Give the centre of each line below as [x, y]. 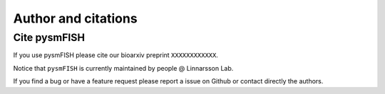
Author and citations [76, 18]
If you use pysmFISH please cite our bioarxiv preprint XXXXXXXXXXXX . [116, 55]
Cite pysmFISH [49, 37]
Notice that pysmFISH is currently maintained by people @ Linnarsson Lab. [123, 68]
